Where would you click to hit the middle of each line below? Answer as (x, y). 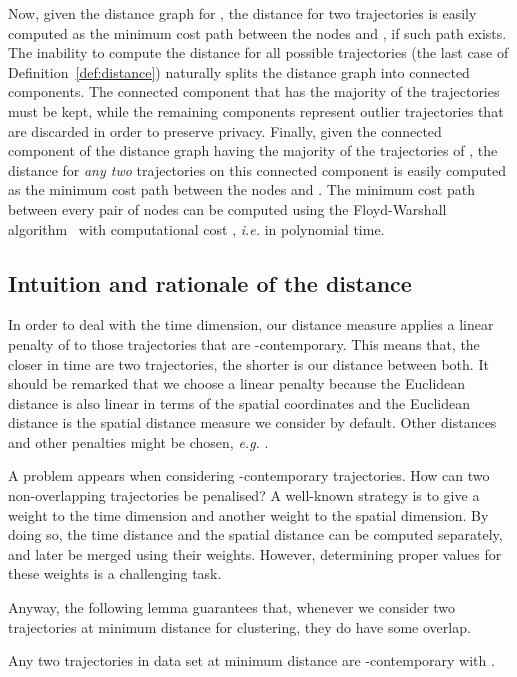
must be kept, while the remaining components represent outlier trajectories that (256, 110)
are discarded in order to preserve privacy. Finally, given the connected (225, 130)
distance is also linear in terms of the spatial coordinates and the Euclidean (239, 402)
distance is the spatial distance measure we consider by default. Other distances (252, 422)
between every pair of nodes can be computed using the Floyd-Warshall (227, 208)
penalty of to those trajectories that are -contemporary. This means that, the (244, 343)
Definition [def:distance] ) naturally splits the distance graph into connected (239, 71)
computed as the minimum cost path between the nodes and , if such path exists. (257, 32)
